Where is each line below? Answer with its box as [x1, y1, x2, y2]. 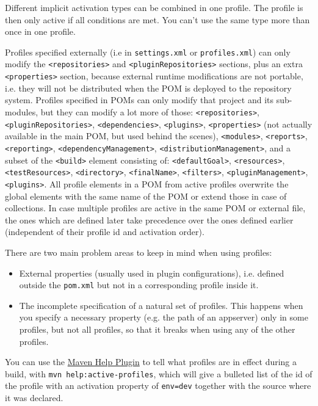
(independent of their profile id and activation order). [5, 225, 204, 238]
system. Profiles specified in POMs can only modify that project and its [5, 93, 274, 106]
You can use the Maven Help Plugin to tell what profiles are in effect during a [5, 355, 297, 368]
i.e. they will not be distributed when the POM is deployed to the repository [5, 81, 292, 94]
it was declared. [5, 391, 63, 404]
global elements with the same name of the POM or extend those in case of [5, 189, 287, 202]
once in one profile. [5, 25, 76, 38]
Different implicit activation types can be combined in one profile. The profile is [5, 1, 303, 13]
